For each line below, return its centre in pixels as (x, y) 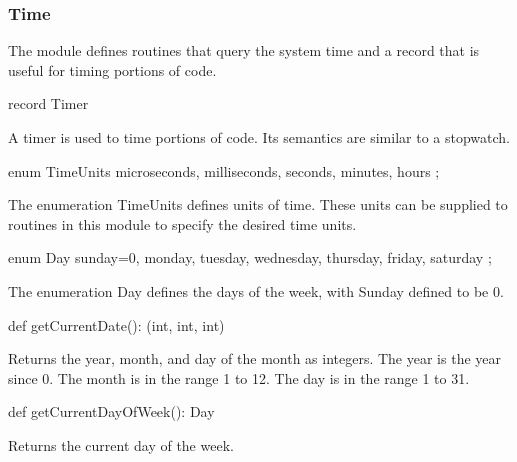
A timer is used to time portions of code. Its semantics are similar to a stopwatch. (259, 137)
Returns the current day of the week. (121, 444)
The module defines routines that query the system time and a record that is (244, 50)
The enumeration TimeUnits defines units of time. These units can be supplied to (258, 204)
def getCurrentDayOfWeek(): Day (111, 411)
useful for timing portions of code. (112, 69)
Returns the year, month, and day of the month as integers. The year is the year (254, 358)
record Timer (48, 103)
